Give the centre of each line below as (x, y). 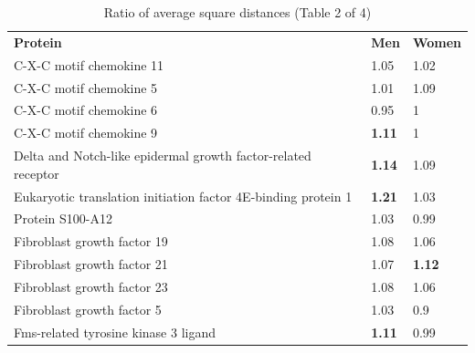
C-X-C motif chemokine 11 (89, 64)
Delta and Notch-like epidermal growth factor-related (163, 156)
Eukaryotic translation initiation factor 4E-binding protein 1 (183, 196)
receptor (37, 173)
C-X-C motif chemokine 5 (86, 87)
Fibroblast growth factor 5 (88, 309)
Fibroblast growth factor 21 (91, 264)
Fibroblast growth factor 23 (91, 286)
